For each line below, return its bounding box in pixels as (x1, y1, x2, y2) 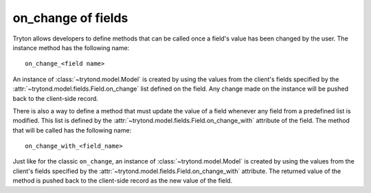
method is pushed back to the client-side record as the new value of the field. (12, 177, 233, 185)
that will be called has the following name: (12, 126, 132, 134)
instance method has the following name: (12, 43, 130, 52)
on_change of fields (12, 10, 128, 25)
